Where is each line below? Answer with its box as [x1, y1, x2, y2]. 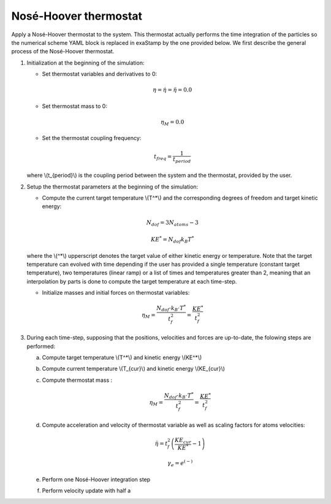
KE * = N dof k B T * [151, 235, 194, 244]
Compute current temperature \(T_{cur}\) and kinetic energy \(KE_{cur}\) [42, 365, 225, 373]
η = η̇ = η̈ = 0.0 [153, 87, 192, 93]
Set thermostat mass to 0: [42, 102, 107, 110]
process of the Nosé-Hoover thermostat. [11, 48, 115, 55]
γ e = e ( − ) [167, 459, 193, 468]
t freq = [153, 153, 172, 161]
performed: [26, 343, 55, 350]
